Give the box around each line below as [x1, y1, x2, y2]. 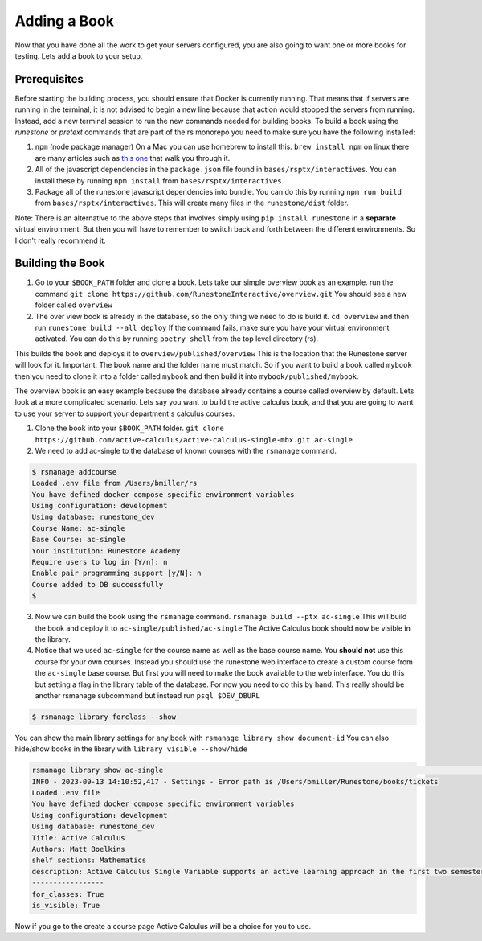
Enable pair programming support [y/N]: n [31, 569, 202, 578]
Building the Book [14, 257, 105, 270]
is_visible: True [31, 901, 100, 910]
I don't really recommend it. [14, 236, 106, 245]
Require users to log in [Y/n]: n [31, 557, 168, 567]
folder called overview [35, 300, 112, 310]
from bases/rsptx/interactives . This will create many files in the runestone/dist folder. [35, 198, 349, 208]
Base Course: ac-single [31, 535, 126, 544]
